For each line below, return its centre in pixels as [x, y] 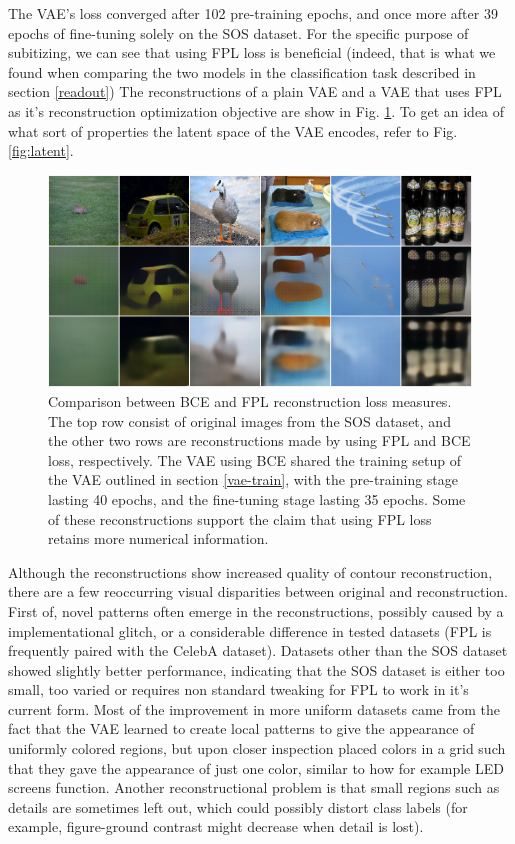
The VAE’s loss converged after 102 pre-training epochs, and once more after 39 [253, 13]
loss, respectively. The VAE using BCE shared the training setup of [254, 459]
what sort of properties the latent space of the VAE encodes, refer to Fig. [233, 130]
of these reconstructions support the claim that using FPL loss [240, 518]
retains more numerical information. [158, 538]
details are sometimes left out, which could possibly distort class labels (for [238, 806]
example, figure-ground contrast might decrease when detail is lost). [216, 826]
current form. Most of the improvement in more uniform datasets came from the [254, 708]
